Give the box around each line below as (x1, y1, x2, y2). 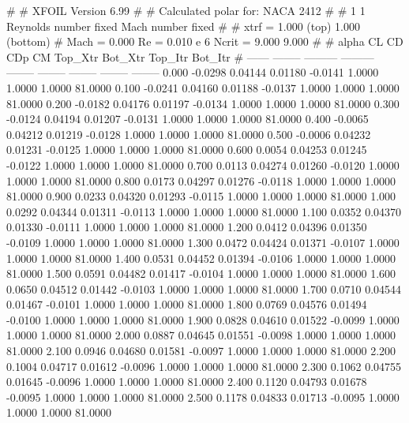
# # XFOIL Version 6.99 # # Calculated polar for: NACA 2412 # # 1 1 (6, 2, 366, 18)
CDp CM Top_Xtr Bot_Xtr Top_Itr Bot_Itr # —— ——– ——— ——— (6, 48, 374, 65)
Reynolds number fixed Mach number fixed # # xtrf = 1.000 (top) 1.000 (6, 17, 361, 34)
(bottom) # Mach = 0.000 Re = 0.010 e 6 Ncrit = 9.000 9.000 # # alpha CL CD (6, 33, 403, 50)
